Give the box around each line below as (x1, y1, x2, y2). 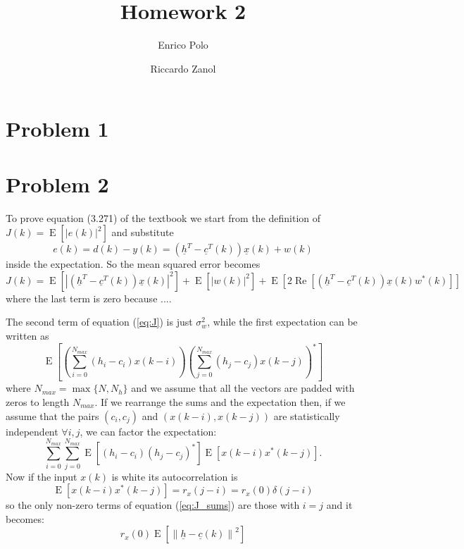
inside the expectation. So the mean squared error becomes (6, 257, 261, 271)
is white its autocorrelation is (111, 469, 238, 483)
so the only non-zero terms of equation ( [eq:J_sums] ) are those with (6, 498, 300, 512)
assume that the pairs (6, 408, 99, 423)
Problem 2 (6, 169, 109, 198)
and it (326, 498, 353, 512)
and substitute (111, 225, 174, 240)
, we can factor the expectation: (80, 424, 217, 438)
